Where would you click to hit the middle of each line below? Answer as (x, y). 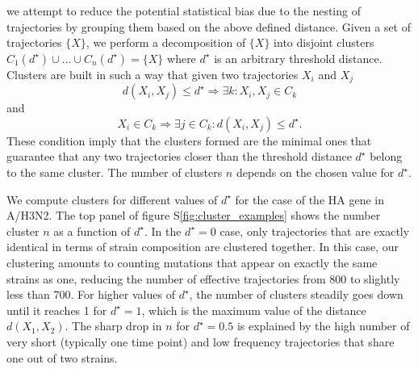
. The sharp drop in (113, 326)
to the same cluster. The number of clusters (115, 172)
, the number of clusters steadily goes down (296, 294)
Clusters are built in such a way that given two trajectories (153, 74)
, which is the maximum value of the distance (254, 310)
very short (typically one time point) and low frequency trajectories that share (201, 341)
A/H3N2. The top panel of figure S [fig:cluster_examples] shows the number (194, 215)
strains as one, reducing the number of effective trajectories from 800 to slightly (203, 278)
